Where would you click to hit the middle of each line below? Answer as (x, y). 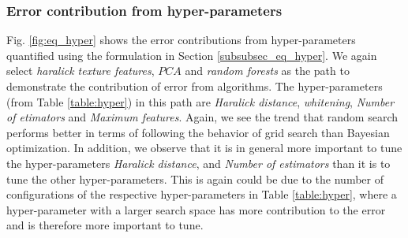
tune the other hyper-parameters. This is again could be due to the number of (195, 178)
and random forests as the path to (267, 71)
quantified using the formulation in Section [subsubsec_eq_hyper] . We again (192, 55)
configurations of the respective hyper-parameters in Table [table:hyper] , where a (202, 194)
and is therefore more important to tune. (105, 225)
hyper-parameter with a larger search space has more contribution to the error (196, 209)
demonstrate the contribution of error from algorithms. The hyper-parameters (195, 86)
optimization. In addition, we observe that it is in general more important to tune (204, 148)
